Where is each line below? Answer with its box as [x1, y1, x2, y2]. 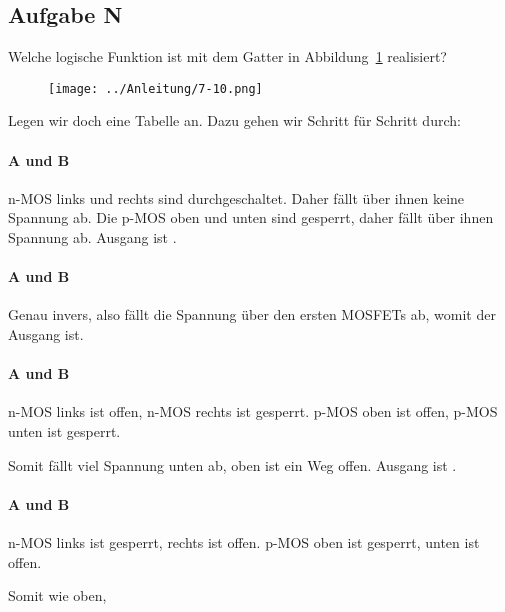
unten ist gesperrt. [8, 421, 121, 441]
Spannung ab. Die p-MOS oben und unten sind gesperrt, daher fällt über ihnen [8, 207, 494, 228]
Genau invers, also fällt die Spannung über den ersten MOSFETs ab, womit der [8, 304, 496, 325]
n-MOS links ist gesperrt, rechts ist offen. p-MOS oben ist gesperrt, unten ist [8, 531, 480, 552]
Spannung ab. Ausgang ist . [8, 227, 177, 248]
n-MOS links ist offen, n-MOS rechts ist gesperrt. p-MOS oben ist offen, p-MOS [8, 401, 498, 422]
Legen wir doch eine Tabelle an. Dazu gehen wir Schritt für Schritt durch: [8, 110, 461, 131]
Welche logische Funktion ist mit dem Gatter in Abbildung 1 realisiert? [8, 46, 447, 67]
